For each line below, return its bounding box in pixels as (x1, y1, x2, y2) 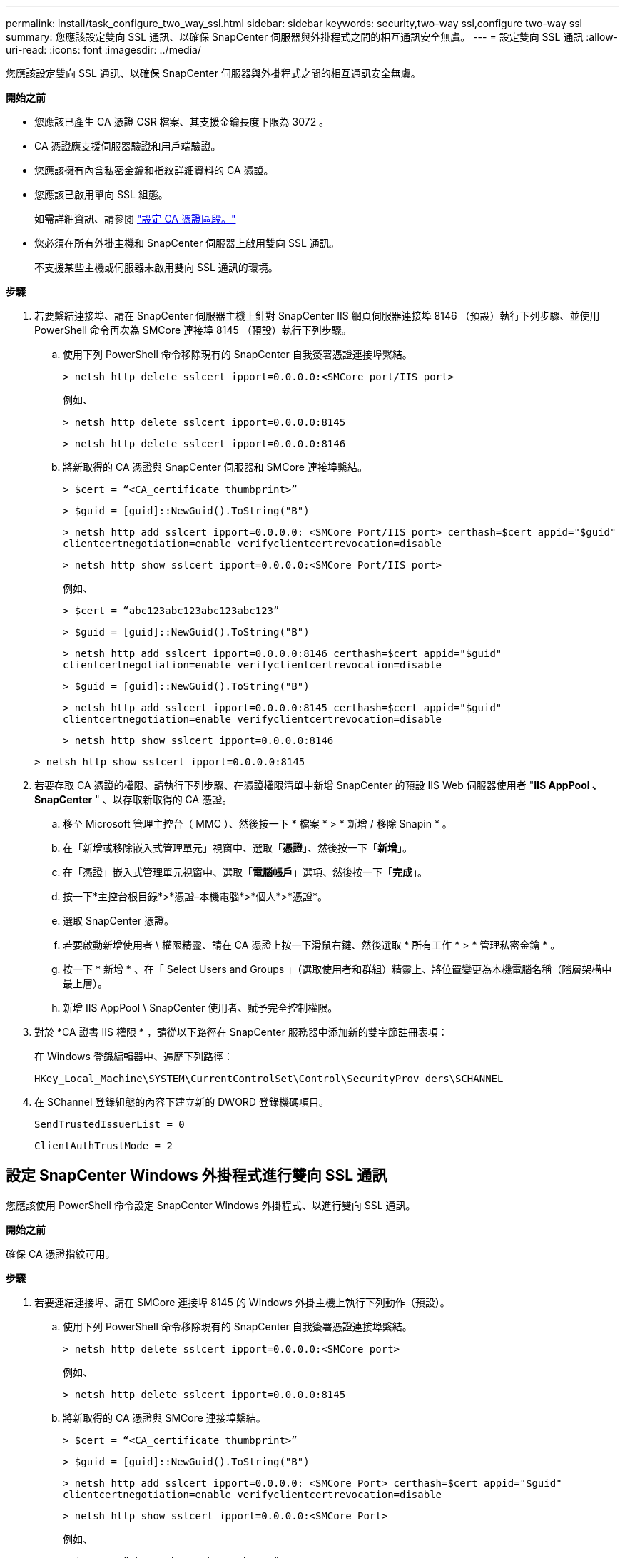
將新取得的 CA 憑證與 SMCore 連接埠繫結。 (63, 1411, 266, 1424)
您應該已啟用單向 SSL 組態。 (34, 188, 168, 200)
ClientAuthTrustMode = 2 (34, 1140, 173, 1151)
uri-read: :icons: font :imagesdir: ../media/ (6, 44, 201, 56)
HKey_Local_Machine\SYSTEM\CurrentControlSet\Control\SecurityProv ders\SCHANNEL (34, 1073, 504, 1084)
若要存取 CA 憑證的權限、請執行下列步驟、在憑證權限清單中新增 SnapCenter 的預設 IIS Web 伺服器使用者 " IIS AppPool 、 (34, 779, 602, 791)
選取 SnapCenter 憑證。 (63, 915, 175, 927)
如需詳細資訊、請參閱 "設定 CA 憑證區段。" (34, 213, 236, 225)
